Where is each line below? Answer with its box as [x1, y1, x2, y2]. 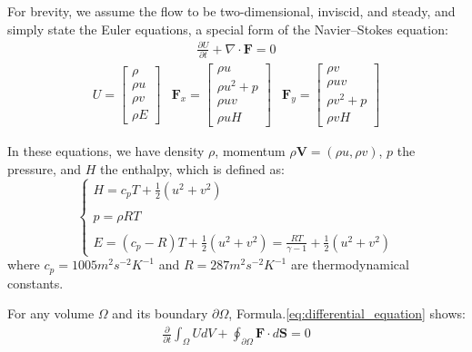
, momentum [215, 142, 286, 161]
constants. [7, 273, 64, 292]
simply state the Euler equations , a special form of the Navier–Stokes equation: [7, 19, 448, 38]
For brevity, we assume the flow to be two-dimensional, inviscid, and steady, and [7, 2, 456, 20]
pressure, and [7, 159, 82, 178]
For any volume [7, 304, 95, 323]
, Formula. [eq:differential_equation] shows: [228, 304, 466, 323]
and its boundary [112, 304, 208, 323]
